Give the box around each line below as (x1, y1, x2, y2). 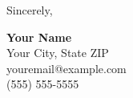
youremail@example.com (6, 59, 127, 76)
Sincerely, (6, 2, 53, 18)
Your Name (6, 28, 72, 45)
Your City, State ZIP (6, 44, 109, 61)
